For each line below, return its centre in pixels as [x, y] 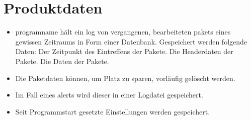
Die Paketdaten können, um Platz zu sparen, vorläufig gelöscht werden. [125, 78]
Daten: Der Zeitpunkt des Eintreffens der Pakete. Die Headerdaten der [124, 51]
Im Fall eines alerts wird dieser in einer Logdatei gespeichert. [109, 95]
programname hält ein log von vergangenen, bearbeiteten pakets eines [123, 32]
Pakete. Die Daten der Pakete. [62, 61]
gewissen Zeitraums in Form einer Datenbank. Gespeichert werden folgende [131, 41]
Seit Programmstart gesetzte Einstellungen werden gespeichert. [113, 111]
